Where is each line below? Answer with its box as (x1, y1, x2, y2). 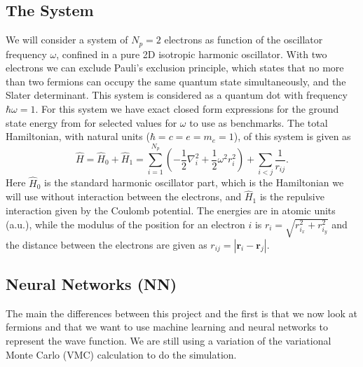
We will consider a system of (6, 32, 128, 47)
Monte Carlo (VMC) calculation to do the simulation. (6, 347, 237, 361)
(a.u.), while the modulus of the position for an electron (6, 216, 245, 231)
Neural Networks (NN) (6, 272, 177, 294)
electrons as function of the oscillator (164, 32, 323, 47)
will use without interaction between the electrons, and (6, 189, 242, 204)
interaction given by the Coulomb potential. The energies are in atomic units (6, 202, 336, 217)
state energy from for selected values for (6, 115, 177, 130)
